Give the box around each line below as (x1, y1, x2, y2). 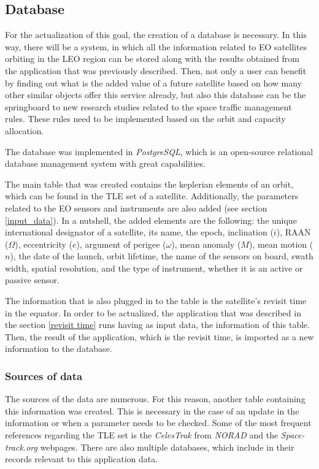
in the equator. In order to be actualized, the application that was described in (5, 306, 301, 319)
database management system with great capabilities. (5, 157, 206, 170)
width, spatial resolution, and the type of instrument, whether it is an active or (5, 261, 303, 274)
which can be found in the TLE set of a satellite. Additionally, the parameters (5, 189, 299, 202)
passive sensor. (5, 273, 60, 286)
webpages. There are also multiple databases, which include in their (40, 440, 294, 453)
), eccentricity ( (15, 237, 73, 250)
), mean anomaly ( (171, 237, 241, 250)
